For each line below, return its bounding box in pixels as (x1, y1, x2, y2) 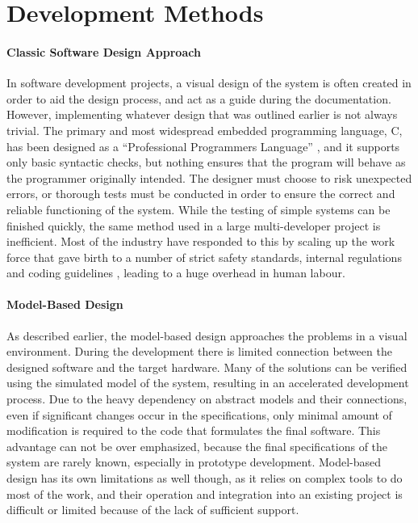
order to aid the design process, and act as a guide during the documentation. (6, 90, 391, 107)
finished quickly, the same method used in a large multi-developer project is (6, 217, 381, 234)
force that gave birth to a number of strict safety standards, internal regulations (6, 248, 402, 265)
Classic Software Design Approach (6, 43, 201, 60)
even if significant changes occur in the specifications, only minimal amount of (6, 406, 392, 423)
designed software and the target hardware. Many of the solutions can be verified (6, 358, 408, 375)
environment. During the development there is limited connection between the (6, 343, 392, 360)
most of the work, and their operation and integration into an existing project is (6, 485, 403, 502)
